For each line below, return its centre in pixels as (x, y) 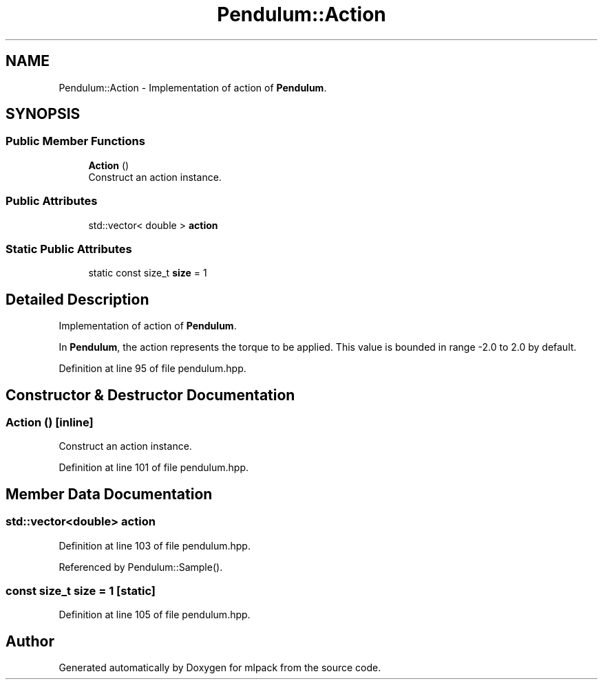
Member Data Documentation (109, 494)
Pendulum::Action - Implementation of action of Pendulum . (193, 87)
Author (30, 641)
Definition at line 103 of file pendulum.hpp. (155, 545)
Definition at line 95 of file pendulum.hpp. (152, 369)
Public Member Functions (75, 141)
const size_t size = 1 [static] (81, 590)
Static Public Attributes (69, 249)
